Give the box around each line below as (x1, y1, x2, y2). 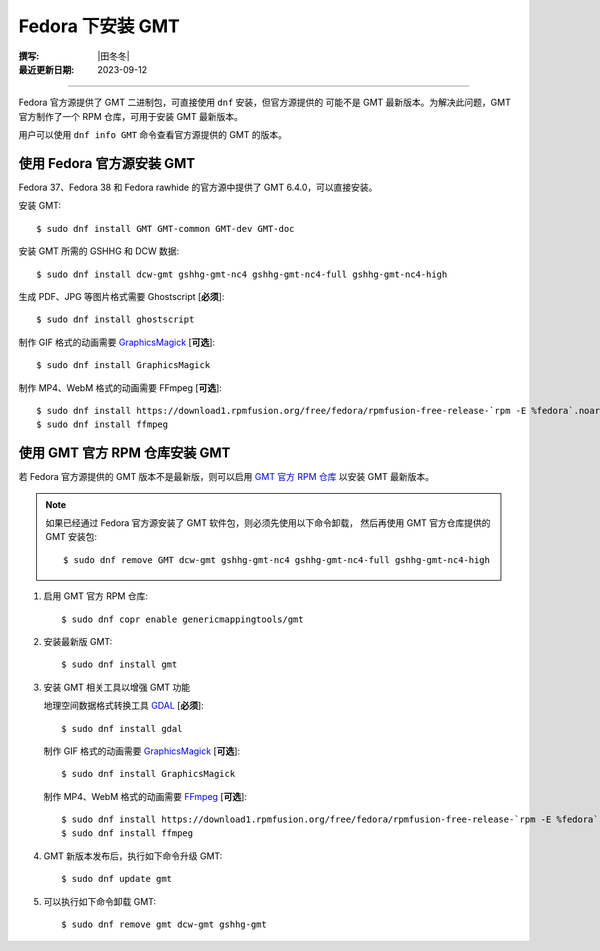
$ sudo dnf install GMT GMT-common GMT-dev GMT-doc (36, 223, 295, 234)
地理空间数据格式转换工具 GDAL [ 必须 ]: (43, 700, 204, 712)
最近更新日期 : (18, 63, 75, 75)
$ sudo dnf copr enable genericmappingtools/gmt (61, 613, 304, 625)
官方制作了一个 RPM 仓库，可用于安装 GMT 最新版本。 (18, 110, 244, 122)
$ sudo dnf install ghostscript (36, 314, 195, 325)
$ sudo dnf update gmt (61, 873, 173, 885)
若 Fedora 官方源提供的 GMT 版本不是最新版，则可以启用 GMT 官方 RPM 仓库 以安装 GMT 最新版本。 (18, 471, 435, 483)
